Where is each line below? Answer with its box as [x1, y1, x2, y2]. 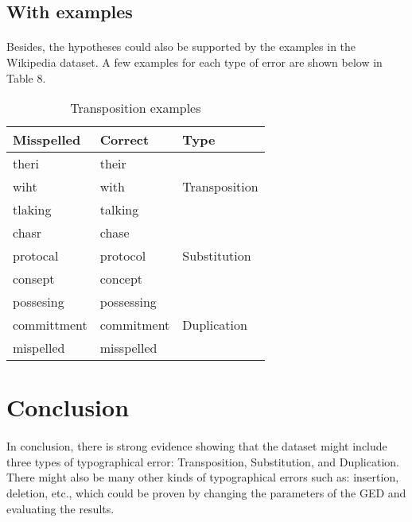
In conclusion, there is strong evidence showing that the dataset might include [6, 438, 387, 454]
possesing [13, 292, 64, 311]
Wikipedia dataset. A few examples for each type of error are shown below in [6, 53, 383, 70]
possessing [99, 292, 157, 311]
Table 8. [6, 69, 46, 86]
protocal [13, 246, 59, 265]
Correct [99, 130, 150, 149]
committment [13, 315, 87, 334]
